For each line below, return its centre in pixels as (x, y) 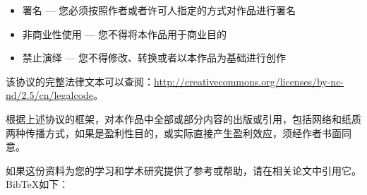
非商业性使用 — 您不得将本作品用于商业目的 (125, 34)
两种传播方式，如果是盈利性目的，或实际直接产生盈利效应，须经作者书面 (174, 132)
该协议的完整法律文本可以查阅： (80, 81)
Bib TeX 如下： (37, 184)
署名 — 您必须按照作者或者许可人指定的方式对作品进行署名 (159, 10)
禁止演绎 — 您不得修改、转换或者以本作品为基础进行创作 (154, 58)
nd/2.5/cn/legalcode (50, 95)
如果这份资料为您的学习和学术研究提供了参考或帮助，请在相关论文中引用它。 (183, 170)
